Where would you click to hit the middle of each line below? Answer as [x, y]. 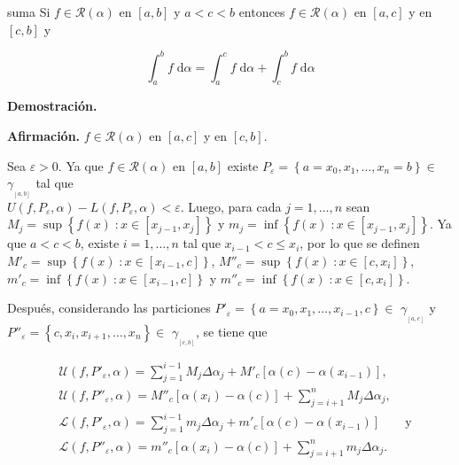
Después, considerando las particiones [109, 308]
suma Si [29, 12]
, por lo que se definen [360, 243]
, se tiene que [232, 331]
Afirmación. [44, 136]
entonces [262, 12]
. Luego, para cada [231, 206]
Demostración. [52, 106]
